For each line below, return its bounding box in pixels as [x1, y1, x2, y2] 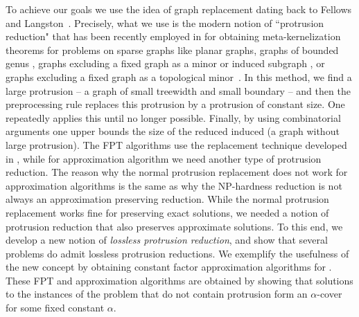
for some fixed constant [6, 300, 105, 315]
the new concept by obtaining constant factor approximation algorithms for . [6, 260, 332, 274]
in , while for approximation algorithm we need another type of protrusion [6, 151, 322, 165]
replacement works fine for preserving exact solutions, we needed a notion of [6, 205, 329, 219]
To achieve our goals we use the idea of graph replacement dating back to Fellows [6, 2, 352, 16]
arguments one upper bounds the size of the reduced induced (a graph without [6, 124, 340, 138]
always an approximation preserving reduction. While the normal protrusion [6, 192, 329, 206]
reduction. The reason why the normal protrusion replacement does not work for [6, 165, 348, 179]
